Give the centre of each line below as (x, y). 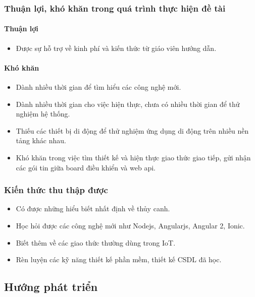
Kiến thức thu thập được (56, 190)
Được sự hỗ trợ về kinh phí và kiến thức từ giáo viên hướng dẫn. (116, 48)
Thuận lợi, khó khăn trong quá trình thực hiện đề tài (115, 8)
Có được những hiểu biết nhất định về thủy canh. (93, 209)
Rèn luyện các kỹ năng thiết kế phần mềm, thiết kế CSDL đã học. (119, 259)
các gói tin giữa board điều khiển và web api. (86, 167)
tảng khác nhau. (41, 140)
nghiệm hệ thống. (43, 114)
